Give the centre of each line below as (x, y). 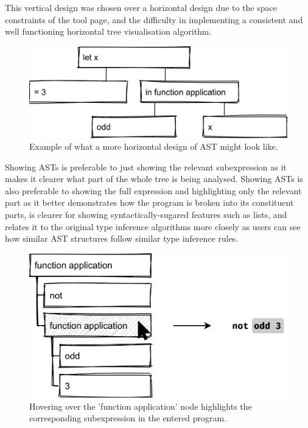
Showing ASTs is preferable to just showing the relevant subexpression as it (146, 167)
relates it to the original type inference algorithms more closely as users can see (153, 226)
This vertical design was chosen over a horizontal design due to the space (141, 7)
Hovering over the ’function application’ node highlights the (141, 406)
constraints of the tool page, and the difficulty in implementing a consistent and (154, 19)
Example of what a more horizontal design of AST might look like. (154, 146)
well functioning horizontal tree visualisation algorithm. (108, 31)
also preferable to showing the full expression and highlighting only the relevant (153, 190)
